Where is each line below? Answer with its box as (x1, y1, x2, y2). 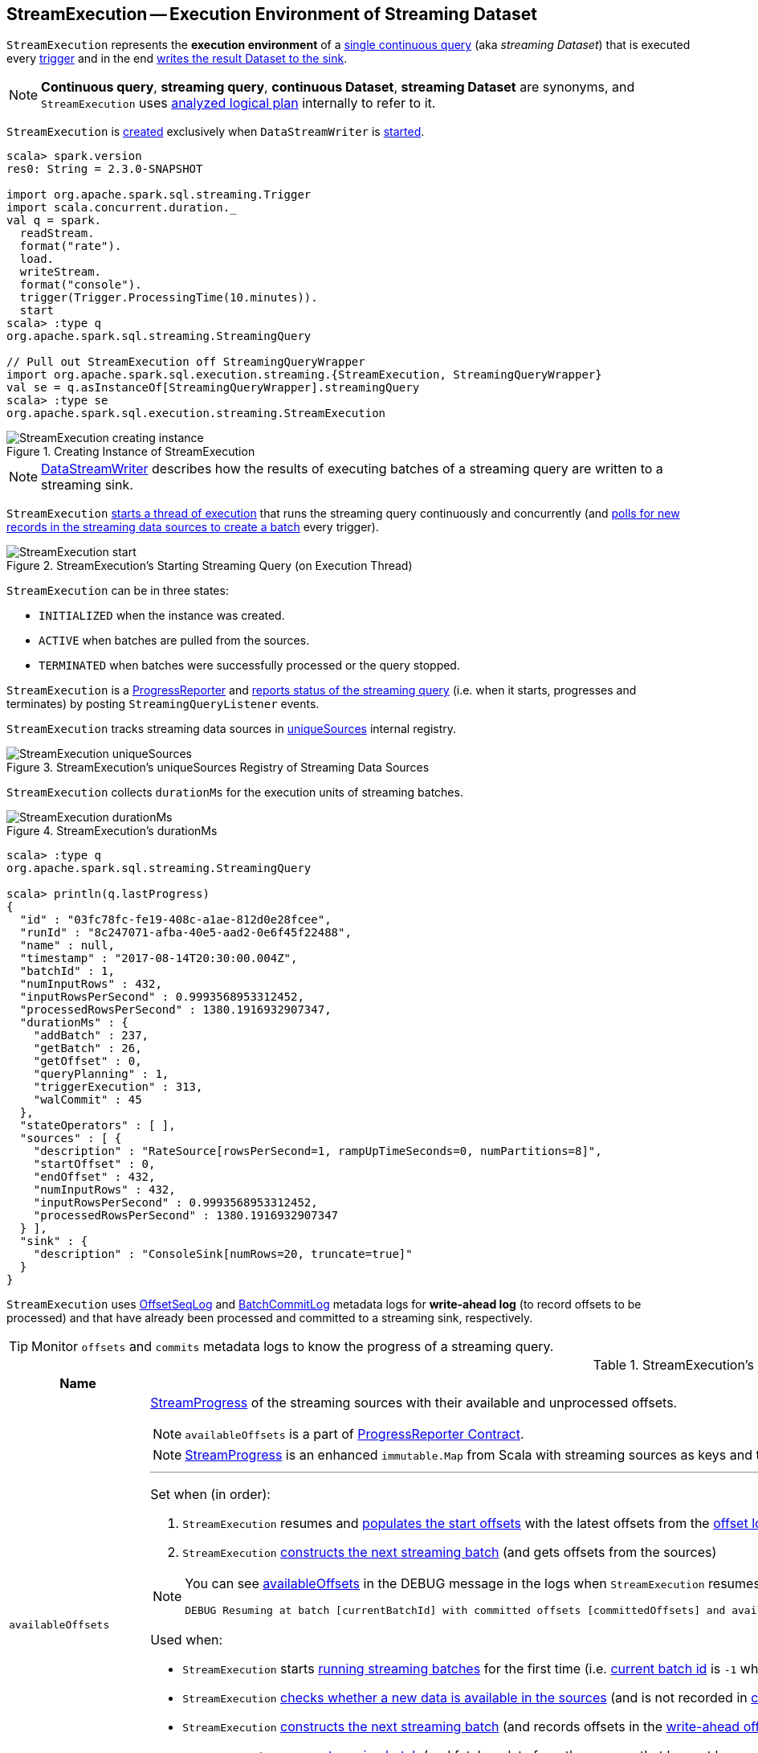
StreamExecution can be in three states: (6, 584, 229, 598)
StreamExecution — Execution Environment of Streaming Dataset (6, 4, 537, 24)
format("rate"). (19, 240, 122, 253)
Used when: (150, 1632, 223, 1649)
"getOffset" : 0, (33, 1055, 142, 1068)
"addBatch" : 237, (33, 1029, 149, 1042)
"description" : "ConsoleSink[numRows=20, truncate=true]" (33, 1247, 413, 1261)
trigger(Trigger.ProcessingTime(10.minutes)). (19, 291, 318, 305)
